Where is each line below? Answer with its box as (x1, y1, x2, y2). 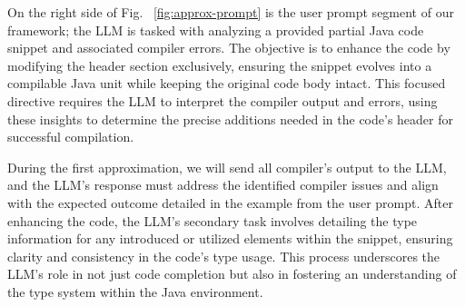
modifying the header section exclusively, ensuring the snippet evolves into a (7, 55, 432, 74)
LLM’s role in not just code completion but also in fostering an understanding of (7, 264, 457, 283)
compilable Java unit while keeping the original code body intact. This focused (7, 74, 446, 93)
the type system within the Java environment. (7, 282, 263, 301)
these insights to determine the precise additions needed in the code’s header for (7, 109, 453, 128)
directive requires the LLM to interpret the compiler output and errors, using (7, 91, 438, 110)
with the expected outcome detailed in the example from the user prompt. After (7, 193, 453, 212)
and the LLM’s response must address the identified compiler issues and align (7, 175, 439, 194)
